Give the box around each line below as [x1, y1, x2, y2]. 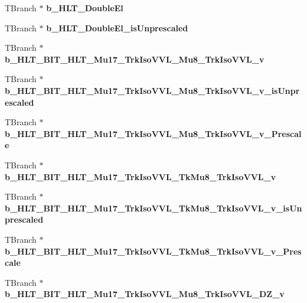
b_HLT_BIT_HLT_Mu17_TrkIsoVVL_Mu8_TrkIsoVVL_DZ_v [5, 288, 285, 300]
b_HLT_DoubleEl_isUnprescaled [46, 21, 188, 34]
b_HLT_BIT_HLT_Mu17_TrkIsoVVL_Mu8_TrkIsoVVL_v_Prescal [5, 127, 302, 139]
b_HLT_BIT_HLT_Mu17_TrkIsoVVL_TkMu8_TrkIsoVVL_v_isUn [5, 201, 302, 214]
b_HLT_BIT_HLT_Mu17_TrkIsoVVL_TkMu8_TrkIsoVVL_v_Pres [5, 245, 302, 257]
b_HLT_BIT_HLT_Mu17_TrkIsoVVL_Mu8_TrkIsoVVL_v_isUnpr [5, 84, 300, 96]
